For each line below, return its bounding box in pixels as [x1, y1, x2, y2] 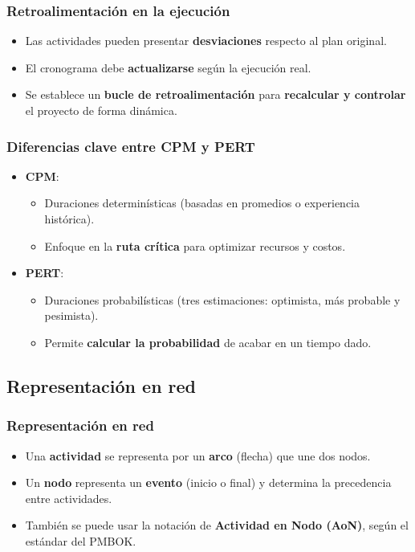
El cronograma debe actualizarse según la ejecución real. [25, 59, 311, 76]
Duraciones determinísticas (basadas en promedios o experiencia [44, 194, 360, 211]
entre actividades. [25, 489, 112, 506]
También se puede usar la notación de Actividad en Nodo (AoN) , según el [25, 517, 409, 534]
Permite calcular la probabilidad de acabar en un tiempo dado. [44, 333, 372, 350]
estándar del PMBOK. [25, 532, 136, 549]
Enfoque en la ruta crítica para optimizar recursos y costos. [44, 237, 346, 254]
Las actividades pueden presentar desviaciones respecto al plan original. [25, 32, 387, 49]
